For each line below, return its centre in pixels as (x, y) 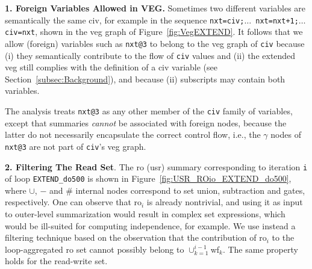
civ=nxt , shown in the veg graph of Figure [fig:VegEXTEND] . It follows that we (154, 32)
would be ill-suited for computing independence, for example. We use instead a (150, 225)
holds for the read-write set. (56, 261)
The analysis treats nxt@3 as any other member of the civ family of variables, (149, 111)
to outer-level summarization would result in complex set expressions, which (145, 214)
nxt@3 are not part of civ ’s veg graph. (76, 146)
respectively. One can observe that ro (73, 202)
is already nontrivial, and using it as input (225, 202)
